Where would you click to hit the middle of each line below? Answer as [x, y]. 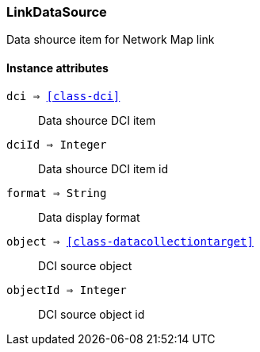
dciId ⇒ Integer [57, 144]
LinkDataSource [57, 12]
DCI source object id [92, 314]
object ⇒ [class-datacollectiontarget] [130, 241]
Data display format [89, 217]
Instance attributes [57, 68]
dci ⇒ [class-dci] [63, 96]
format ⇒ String [57, 193]
